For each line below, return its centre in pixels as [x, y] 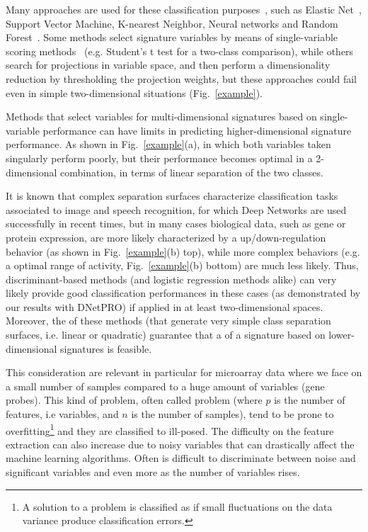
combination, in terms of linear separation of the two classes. [192, 172]
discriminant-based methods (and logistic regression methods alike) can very [171, 279]
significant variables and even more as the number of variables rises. [153, 472]
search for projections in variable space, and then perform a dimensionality [168, 65]
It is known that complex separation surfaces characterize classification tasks [172, 196]
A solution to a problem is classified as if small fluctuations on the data [177, 506]
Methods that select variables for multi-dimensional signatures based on [161, 117]
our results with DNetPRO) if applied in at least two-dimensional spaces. [165, 306]
